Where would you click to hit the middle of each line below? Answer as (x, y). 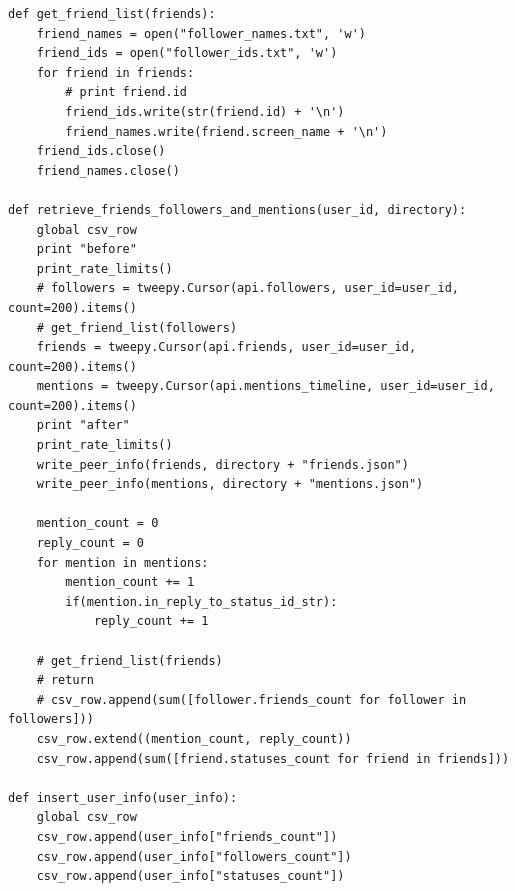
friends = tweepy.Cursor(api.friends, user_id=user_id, (226, 347)
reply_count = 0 (90, 543)
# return (65, 680)
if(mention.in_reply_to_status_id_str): (201, 601)
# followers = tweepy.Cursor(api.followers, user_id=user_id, (248, 288)
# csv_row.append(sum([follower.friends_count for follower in (251, 699)
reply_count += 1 (151, 621)
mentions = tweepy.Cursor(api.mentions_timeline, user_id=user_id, (265, 386)
